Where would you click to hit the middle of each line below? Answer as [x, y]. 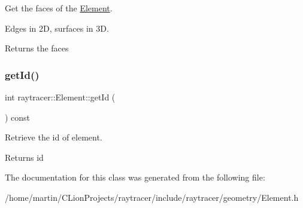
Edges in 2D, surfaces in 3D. [57, 28]
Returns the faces [37, 48]
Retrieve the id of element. [54, 137]
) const [18, 117]
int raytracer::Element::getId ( [60, 97]
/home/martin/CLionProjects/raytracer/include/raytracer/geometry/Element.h [152, 197]
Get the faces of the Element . [59, 8]
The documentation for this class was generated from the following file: [135, 177]
